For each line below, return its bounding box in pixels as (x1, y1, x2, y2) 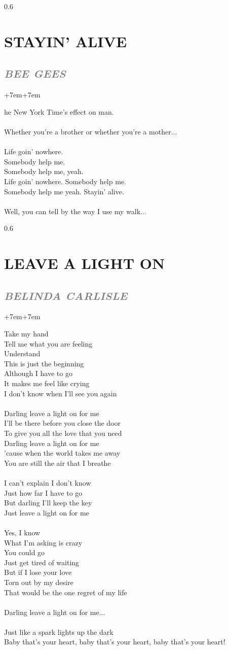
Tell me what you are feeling (4, 338, 93, 349)
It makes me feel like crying (4, 378, 90, 389)
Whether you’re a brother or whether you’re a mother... (4, 126, 177, 136)
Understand (4, 348, 41, 359)
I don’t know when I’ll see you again (4, 388, 117, 398)
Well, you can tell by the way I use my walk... (4, 206, 146, 216)
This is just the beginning (4, 358, 84, 368)
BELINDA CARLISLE (4, 287, 128, 303)
